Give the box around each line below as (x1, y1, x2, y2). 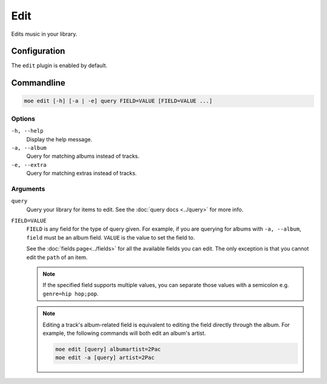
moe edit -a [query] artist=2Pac (55, 354, 154, 361)
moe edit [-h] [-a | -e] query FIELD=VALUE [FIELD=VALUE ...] (24, 98, 213, 104)
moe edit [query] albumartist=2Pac (55, 346, 161, 352)
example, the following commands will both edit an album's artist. (42, 329, 206, 337)
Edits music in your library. (11, 30, 78, 38)
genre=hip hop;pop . (42, 290, 99, 297)
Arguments (11, 184, 45, 193)
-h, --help (11, 127, 44, 135)
